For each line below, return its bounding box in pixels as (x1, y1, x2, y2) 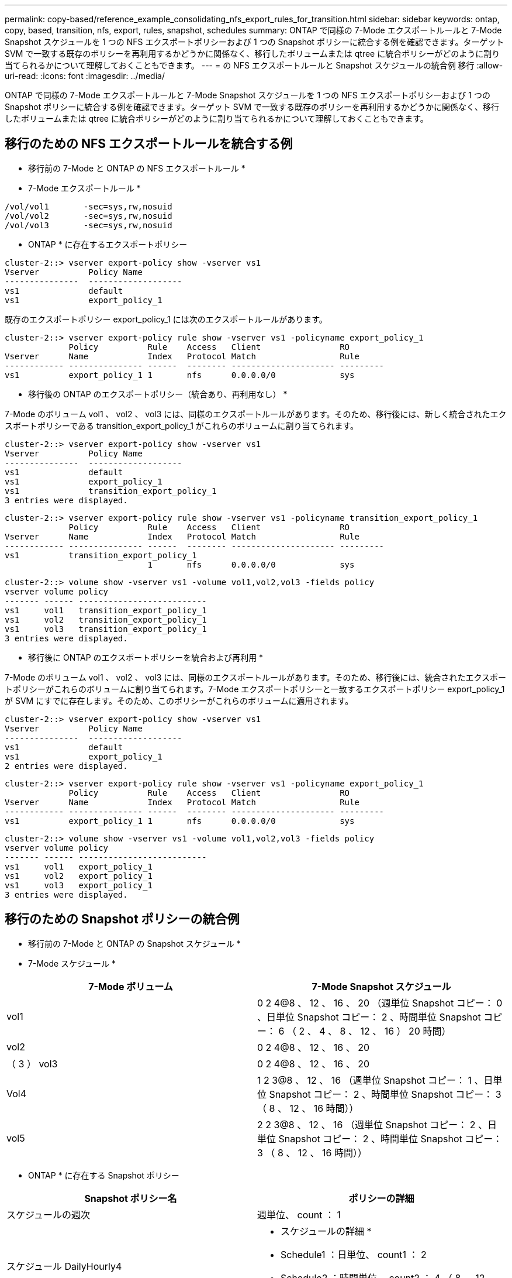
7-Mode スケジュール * (28, 958, 116, 968)
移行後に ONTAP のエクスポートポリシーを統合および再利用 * (28, 652, 264, 662)
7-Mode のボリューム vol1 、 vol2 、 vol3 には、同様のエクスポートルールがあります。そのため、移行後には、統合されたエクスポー (5, 672, 507, 682)
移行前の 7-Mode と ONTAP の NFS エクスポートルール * (28, 163, 245, 173)
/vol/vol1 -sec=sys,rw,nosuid (5, 201, 172, 211)
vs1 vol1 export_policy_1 (5, 861, 153, 871)
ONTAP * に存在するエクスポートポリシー (28, 239, 188, 249)
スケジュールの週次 (6, 1208, 90, 1221)
